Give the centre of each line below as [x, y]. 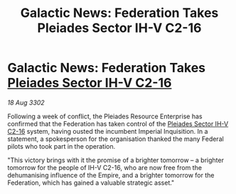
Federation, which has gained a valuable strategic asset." [91, 183]
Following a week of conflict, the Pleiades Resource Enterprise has [105, 116]
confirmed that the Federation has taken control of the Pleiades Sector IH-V [118, 124]
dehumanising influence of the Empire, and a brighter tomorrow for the [111, 175]
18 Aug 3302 [26, 102]
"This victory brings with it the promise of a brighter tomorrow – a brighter [116, 160]
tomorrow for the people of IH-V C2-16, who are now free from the [105, 167]
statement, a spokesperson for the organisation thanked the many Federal [116, 139]
